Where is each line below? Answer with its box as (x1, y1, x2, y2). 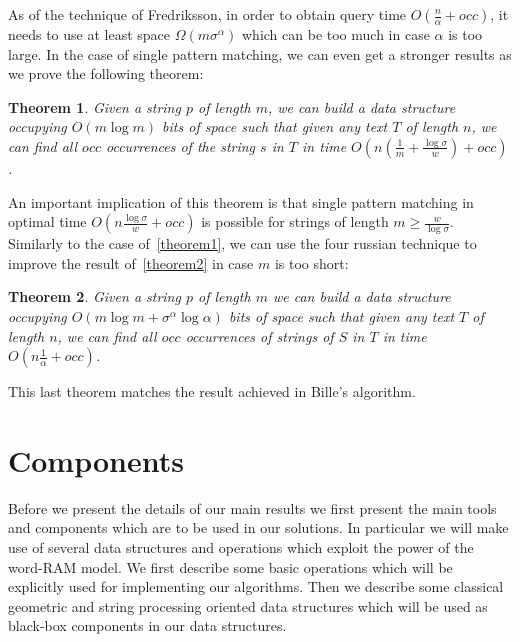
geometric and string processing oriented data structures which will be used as (8, 595, 488, 616)
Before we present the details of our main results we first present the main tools (8, 497, 497, 518)
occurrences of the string (106, 135, 256, 156)
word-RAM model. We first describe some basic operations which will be (8, 556, 453, 577)
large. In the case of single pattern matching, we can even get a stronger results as (8, 43, 512, 64)
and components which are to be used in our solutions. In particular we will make (8, 517, 509, 538)
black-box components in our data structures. (8, 615, 287, 636)
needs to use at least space (8, 24, 171, 44)
